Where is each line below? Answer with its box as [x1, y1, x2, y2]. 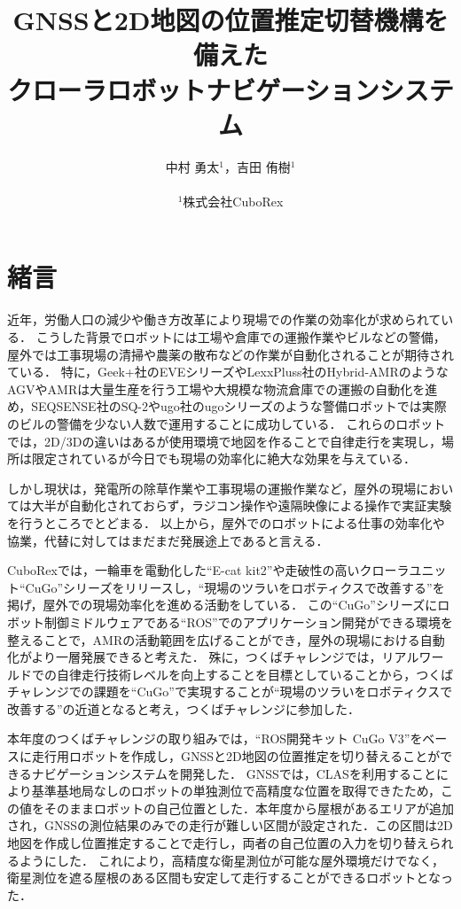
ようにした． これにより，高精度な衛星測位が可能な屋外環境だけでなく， [19, 851, 444, 869]
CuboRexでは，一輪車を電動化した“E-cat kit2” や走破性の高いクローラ [7, 561, 410, 579]
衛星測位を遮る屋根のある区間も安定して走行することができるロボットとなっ [7, 868, 453, 887]
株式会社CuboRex [183, 191, 284, 210]
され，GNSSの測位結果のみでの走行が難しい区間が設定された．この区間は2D [7, 816, 453, 835]
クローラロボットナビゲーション [7, 71, 379, 107]
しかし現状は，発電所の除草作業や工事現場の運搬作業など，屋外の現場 [7, 478, 417, 497]
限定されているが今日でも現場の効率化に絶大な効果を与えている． [31, 449, 416, 468]
